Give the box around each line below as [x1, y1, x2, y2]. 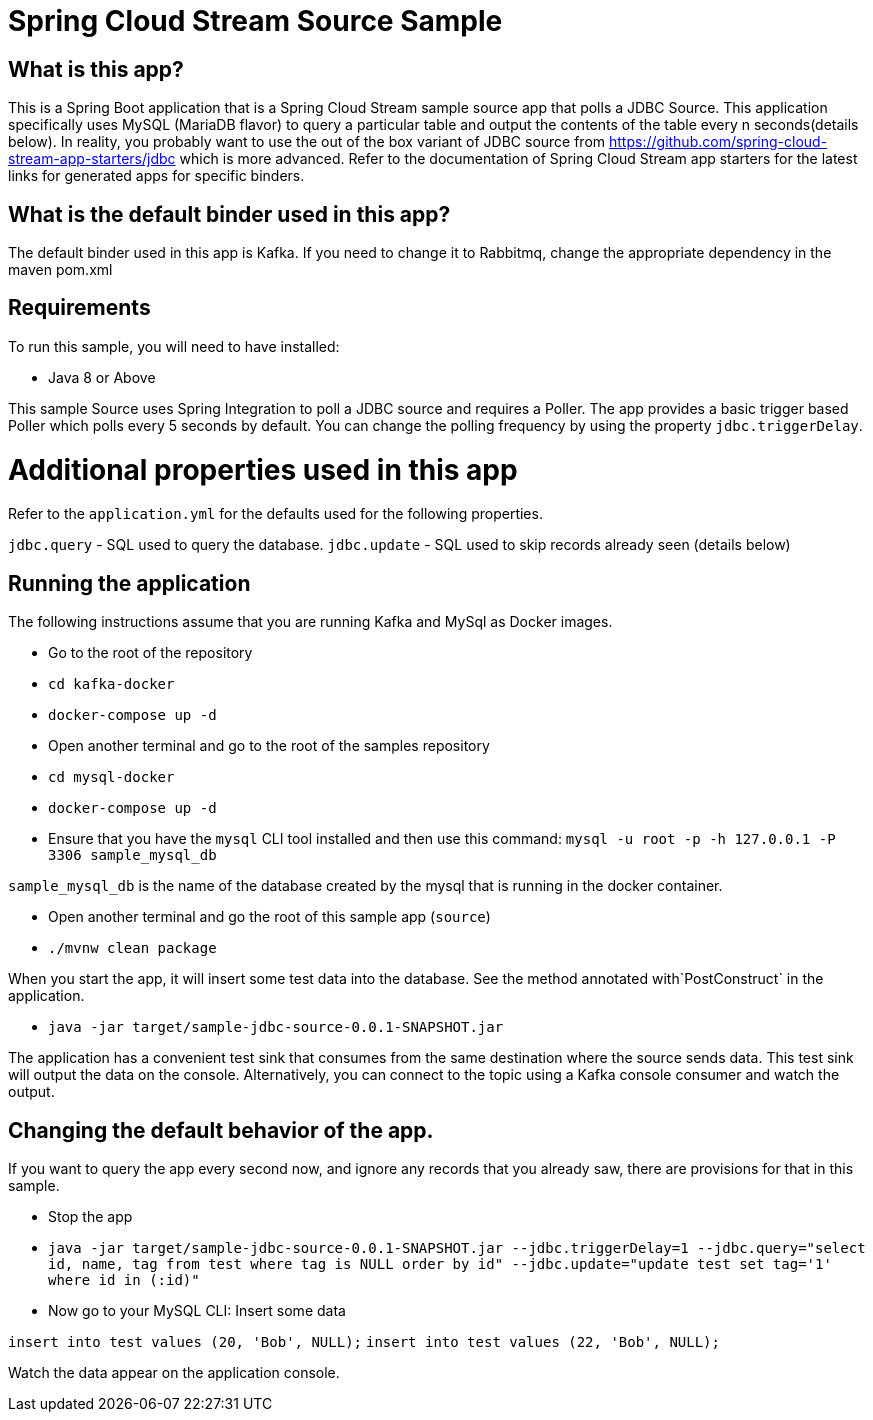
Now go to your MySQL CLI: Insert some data [48, 1302, 346, 1320]
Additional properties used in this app [8, 452, 518, 487]
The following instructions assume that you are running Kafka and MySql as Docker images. [8, 613, 613, 631]
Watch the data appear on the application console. [8, 1364, 340, 1382]
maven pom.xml [8, 261, 113, 279]
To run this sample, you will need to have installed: [8, 337, 340, 355]
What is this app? [8, 56, 184, 82]
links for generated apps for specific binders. [8, 167, 305, 185]
